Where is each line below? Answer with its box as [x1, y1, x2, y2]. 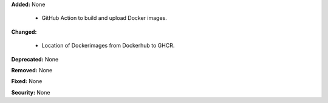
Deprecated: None [11, 55, 59, 63]
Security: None [11, 89, 50, 96]
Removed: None [11, 66, 53, 73]
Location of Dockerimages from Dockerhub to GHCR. [41, 42, 175, 49]
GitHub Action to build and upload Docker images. [41, 14, 167, 22]
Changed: [11, 28, 37, 36]
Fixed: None [11, 78, 43, 85]
